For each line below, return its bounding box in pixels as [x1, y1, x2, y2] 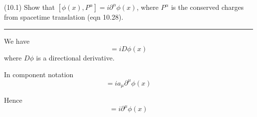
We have [4, 35, 30, 46]
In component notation [4, 69, 74, 79]
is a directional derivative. [36, 53, 115, 63]
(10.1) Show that [4, 2, 55, 12]
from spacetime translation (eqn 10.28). [4, 12, 124, 22]
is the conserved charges [171, 2, 244, 12]
